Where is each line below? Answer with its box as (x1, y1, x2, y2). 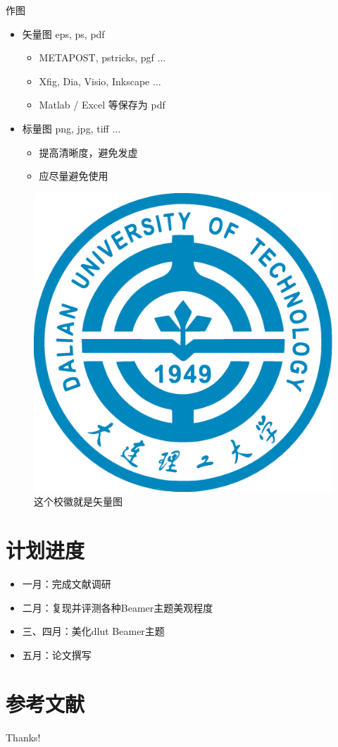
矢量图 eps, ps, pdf (22, 26, 105, 41)
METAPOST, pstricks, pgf (39, 50, 154, 65)
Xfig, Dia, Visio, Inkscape (39, 73, 150, 88)
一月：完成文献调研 (22, 576, 111, 591)
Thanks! (6, 729, 41, 744)
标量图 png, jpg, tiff (22, 121, 109, 135)
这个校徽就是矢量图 (34, 494, 123, 509)
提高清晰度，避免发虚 (39, 144, 138, 159)
